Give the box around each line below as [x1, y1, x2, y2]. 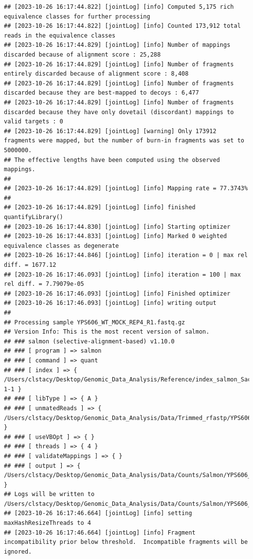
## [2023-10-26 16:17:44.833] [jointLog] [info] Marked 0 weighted [4, 233, 227, 240]
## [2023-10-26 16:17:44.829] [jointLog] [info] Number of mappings [4, 41, 231, 49]
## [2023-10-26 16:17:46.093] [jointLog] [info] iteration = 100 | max [4, 271, 241, 278]
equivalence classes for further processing [4, 13, 150, 20]
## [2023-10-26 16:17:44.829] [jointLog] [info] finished [4, 204, 196, 211]
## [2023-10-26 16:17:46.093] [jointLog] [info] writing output [4, 299, 217, 307]
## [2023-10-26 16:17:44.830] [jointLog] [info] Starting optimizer [4, 223, 231, 230]
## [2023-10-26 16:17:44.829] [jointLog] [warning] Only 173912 [4, 127, 217, 135]
